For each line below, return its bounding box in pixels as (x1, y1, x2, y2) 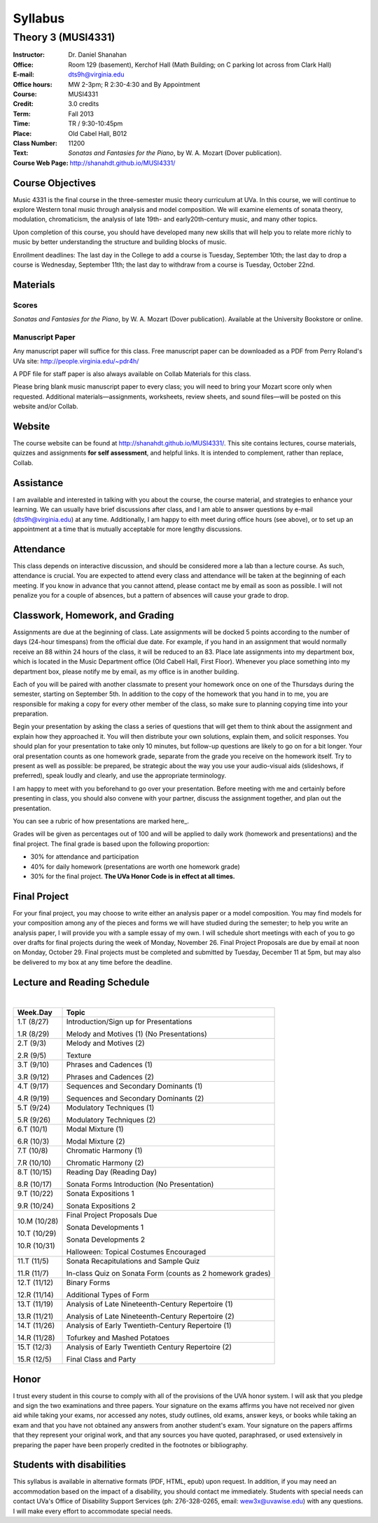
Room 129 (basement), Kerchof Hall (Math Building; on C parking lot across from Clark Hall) (68, 60, 332, 69)
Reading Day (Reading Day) (66, 1167, 157, 1177)
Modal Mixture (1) (66, 1125, 124, 1134)
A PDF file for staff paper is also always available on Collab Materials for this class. (13, 370, 251, 378)
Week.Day (17, 1007, 52, 1017)
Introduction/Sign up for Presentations (66, 1017, 192, 1027)
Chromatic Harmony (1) (66, 1146, 143, 1155)
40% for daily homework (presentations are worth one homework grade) (30, 862, 241, 871)
